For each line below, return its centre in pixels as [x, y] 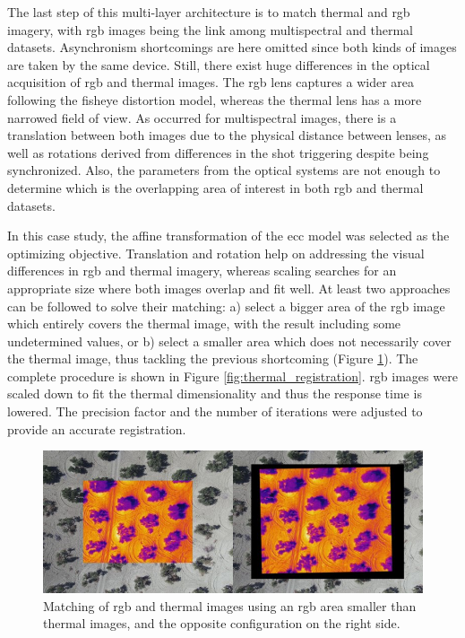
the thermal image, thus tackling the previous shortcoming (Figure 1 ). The [213, 358]
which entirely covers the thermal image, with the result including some [204, 323]
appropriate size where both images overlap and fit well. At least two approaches [229, 288]
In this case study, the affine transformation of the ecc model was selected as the [228, 236]
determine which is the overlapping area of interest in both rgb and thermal [215, 187]
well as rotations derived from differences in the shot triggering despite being [218, 152]
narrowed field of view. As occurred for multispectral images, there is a [202, 117]
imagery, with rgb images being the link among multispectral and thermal [211, 29]
